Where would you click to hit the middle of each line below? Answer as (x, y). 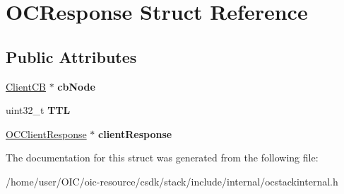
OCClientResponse (46, 133)
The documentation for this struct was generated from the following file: (162, 158)
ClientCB (26, 86)
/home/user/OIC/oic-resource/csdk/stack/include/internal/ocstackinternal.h (172, 181)
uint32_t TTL (38, 110)
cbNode (76, 86)
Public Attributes (71, 56)
